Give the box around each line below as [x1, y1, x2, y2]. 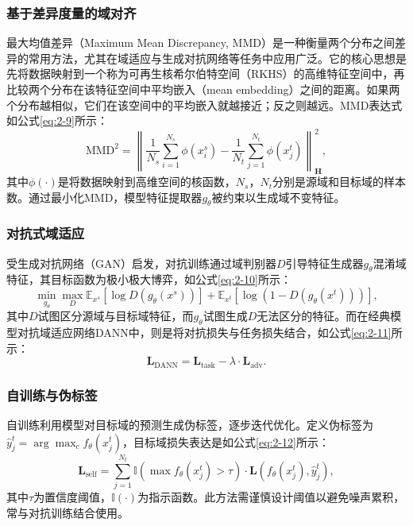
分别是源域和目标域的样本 [272, 173, 406, 190]
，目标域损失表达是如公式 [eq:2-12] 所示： [122, 433, 330, 450]
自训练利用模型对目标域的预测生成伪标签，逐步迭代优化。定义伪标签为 [6, 416, 373, 432]
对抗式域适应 [6, 223, 85, 243]
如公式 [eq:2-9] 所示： [6, 112, 108, 129]
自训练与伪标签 [6, 385, 98, 404]
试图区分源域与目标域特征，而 [37, 307, 194, 324]
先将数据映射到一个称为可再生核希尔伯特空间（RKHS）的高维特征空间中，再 [6, 65, 405, 82]
